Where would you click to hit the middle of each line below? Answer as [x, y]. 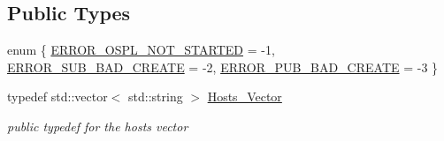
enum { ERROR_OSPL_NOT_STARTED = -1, [141, 50]
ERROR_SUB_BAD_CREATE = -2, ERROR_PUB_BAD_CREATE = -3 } [223, 67]
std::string [156, 96]
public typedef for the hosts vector [98, 126]
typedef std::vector [57, 96]
